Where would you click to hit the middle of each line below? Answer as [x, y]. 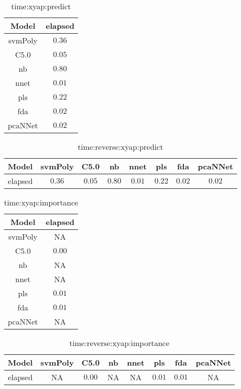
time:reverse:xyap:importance [120, 343]
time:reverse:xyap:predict [120, 147]
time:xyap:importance [41, 202]
